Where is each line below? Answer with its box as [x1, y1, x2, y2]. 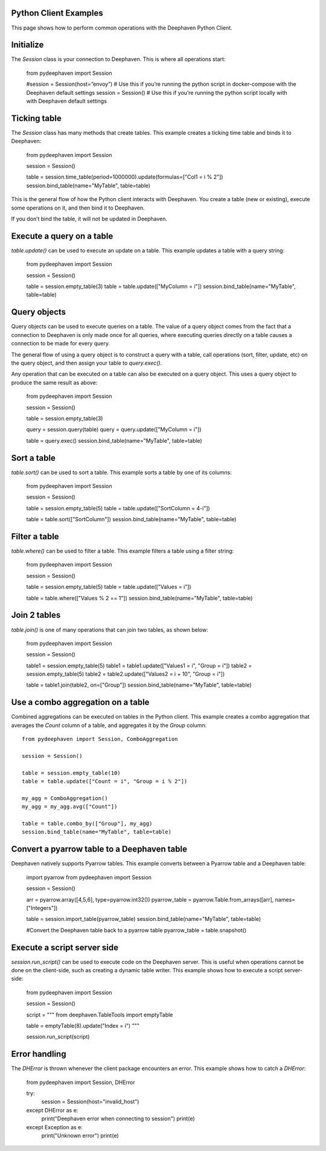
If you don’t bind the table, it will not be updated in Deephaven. [11, 215, 168, 223]
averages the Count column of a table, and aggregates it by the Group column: [11, 722, 207, 729]
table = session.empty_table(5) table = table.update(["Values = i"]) [26, 583, 191, 591]
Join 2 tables [11, 610, 61, 620]
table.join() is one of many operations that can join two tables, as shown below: [11, 626, 208, 633]
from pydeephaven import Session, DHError [26, 1079, 135, 1086]
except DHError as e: [26, 1106, 78, 1114]
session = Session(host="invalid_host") [41, 1098, 139, 1105]
